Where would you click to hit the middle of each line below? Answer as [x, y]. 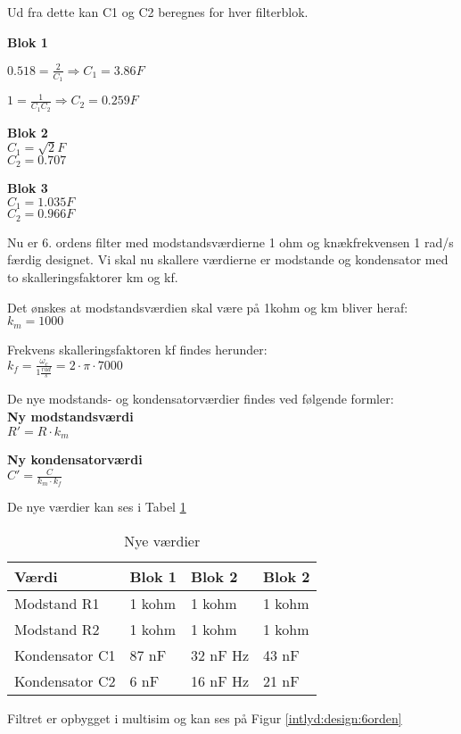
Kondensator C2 [65, 681]
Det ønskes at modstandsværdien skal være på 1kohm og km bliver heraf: [208, 307]
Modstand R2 [57, 630]
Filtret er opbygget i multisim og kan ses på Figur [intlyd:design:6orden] [205, 718]
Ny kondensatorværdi [75, 459]
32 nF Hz [220, 655]
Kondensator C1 [65, 655]
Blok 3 [28, 188]
